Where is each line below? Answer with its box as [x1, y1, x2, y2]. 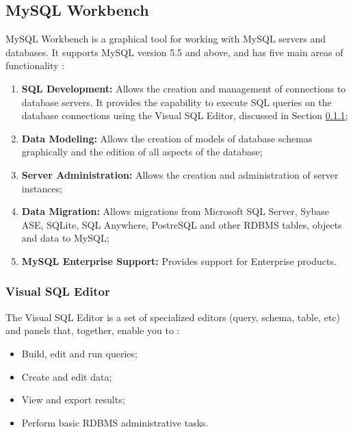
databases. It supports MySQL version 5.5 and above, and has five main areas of [5, 45, 343, 59]
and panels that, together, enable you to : [5, 323, 180, 338]
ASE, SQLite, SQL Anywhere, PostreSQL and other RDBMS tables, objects [21, 217, 342, 231]
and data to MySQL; [21, 231, 109, 245]
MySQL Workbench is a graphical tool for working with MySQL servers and [5, 31, 326, 46]
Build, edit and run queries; [21, 346, 138, 360]
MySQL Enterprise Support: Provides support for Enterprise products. [21, 253, 337, 268]
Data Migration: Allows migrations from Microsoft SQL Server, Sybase [21, 204, 330, 218]
